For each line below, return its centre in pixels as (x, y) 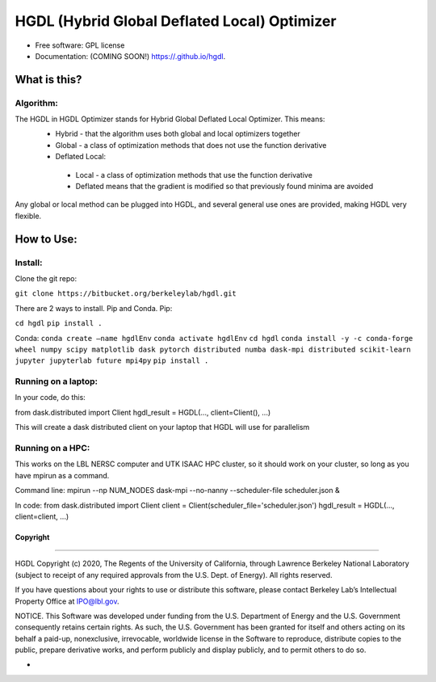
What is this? (48, 80)
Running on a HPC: (52, 448)
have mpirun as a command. (62, 475)
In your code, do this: (50, 398)
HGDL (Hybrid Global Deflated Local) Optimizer (176, 21)
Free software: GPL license (80, 45)
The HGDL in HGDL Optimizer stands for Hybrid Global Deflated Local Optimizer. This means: (170, 119)
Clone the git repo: (46, 278)
